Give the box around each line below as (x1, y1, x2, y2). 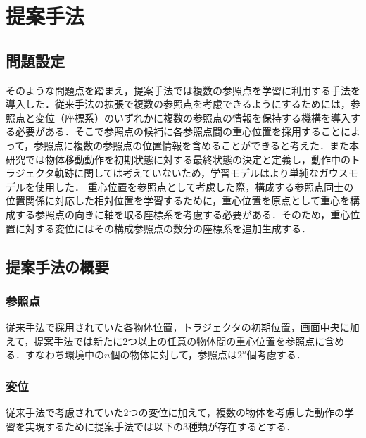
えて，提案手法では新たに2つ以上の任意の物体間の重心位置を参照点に (6, 333, 325, 348)
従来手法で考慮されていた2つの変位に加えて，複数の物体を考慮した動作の (6, 405, 344, 420)
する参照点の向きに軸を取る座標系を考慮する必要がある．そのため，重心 (15, 206, 351, 221)
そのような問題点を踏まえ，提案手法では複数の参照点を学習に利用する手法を (6, 82, 360, 97)
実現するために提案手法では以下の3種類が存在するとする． (25, 418, 296, 433)
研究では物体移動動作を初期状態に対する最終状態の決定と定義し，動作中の (6, 151, 351, 166)
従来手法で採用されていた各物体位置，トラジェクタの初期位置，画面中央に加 (6, 320, 360, 334)
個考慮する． (246, 347, 306, 362)
